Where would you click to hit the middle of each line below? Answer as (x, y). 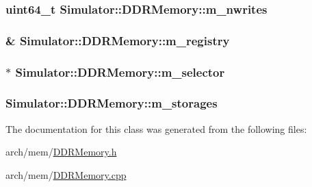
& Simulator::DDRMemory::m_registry (118, 40)
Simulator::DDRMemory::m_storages (112, 103)
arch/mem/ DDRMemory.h (61, 152)
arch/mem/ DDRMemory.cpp (66, 174)
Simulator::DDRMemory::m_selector (120, 72)
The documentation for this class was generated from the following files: (156, 128)
